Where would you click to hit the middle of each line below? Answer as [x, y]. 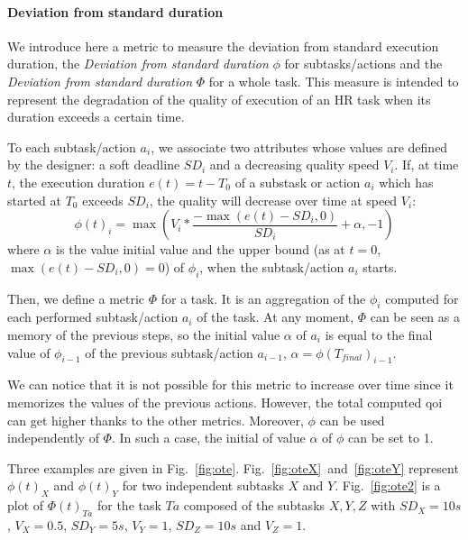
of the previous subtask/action [169, 352]
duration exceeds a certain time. [96, 117]
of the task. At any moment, [275, 317]
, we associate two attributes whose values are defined [299, 146]
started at [35, 200]
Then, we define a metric [76, 298]
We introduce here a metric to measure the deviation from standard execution [223, 46]
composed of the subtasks [254, 505]
